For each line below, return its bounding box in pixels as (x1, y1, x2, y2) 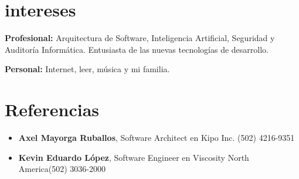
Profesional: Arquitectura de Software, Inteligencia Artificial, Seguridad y (5, 32, 275, 44)
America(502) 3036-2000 (18, 163, 106, 175)
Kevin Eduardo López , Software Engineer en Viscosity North (18, 151, 249, 163)
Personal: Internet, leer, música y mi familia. (5, 63, 170, 75)
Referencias (5, 97, 100, 121)
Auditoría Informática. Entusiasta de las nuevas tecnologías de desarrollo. (5, 43, 269, 55)
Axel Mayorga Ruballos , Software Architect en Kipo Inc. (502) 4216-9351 (18, 131, 295, 144)
